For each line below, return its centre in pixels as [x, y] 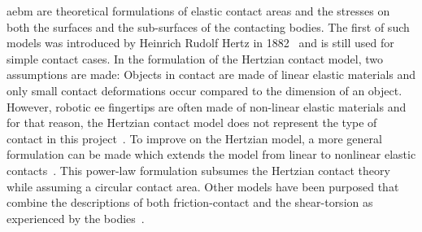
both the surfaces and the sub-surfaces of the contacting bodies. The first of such [208, 26]
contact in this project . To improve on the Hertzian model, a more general [194, 138]
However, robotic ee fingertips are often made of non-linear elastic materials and [207, 106]
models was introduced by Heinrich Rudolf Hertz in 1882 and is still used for [200, 43]
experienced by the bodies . [76, 218]
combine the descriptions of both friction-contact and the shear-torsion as [190, 202]
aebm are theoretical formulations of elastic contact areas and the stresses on [198, 11]
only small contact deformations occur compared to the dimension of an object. [204, 90]
